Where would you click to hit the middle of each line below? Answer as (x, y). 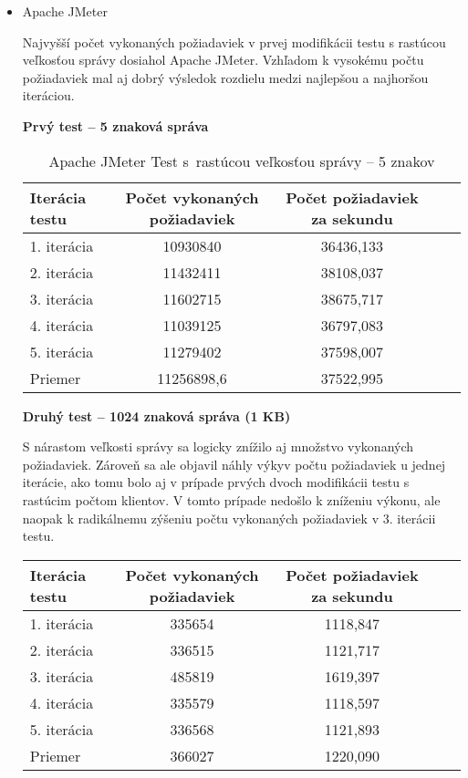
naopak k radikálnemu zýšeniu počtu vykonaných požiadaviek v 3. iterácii (229, 518)
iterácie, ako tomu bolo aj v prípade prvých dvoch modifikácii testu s (216, 482)
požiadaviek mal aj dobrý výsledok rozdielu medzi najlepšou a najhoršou (225, 77)
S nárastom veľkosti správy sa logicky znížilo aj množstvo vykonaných (218, 446)
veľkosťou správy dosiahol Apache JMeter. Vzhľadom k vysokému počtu (223, 60)
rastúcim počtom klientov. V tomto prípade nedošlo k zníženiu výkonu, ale (231, 499)
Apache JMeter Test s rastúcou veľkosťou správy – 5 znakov (242, 161)
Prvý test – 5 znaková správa (115, 125)
